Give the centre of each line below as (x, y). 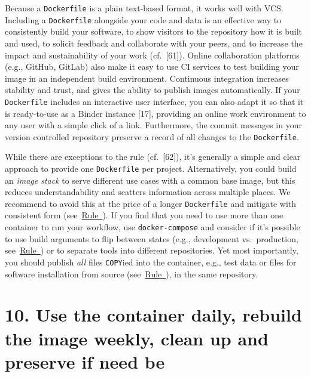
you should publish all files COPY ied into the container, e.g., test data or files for (151, 262)
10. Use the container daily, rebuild (153, 315)
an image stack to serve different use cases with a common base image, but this (150, 180)
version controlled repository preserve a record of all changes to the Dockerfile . (152, 136)
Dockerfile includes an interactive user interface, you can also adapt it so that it (154, 101)
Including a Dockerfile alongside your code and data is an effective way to (143, 19)
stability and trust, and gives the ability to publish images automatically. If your (153, 90)
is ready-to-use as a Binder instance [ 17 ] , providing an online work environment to (155, 113)
